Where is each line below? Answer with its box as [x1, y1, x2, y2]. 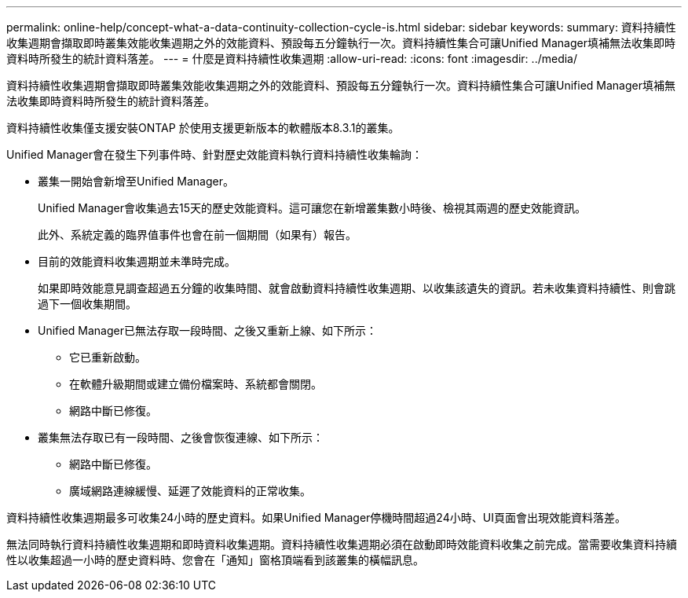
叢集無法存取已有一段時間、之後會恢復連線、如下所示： [38, 431, 324, 444]
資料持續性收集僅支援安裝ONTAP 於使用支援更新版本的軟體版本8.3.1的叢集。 [6, 121, 400, 134]
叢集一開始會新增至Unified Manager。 [38, 174, 234, 188]
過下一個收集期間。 [38, 297, 137, 310]
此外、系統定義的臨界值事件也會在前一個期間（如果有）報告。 [38, 228, 357, 241]
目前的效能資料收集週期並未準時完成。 [38, 255, 236, 268]
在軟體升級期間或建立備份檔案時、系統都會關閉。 [69, 377, 322, 391]
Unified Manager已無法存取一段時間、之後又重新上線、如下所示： [38, 324, 377, 337]
